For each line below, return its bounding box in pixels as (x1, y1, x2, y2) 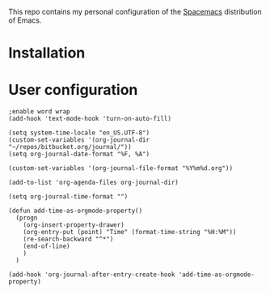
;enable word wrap (8, 108, 70, 116)
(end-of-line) (23, 242, 70, 250)
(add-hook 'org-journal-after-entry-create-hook (8, 271, 175, 279)
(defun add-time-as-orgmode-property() (8, 207, 143, 215)
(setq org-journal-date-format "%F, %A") (8, 150, 150, 159)
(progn (15, 214, 38, 222)
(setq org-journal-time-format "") (8, 193, 129, 201)
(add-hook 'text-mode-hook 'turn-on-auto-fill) (8, 115, 172, 123)
